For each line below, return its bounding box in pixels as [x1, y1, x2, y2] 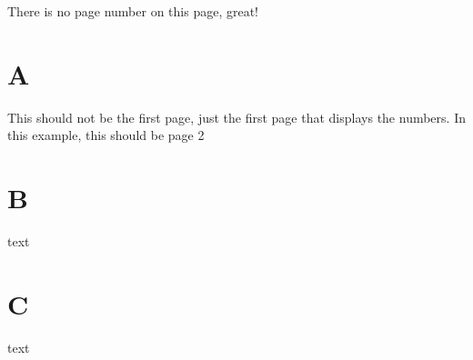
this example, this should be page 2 [7, 125, 205, 145]
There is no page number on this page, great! [7, 2, 258, 20]
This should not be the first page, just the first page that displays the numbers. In [7, 107, 466, 126]
